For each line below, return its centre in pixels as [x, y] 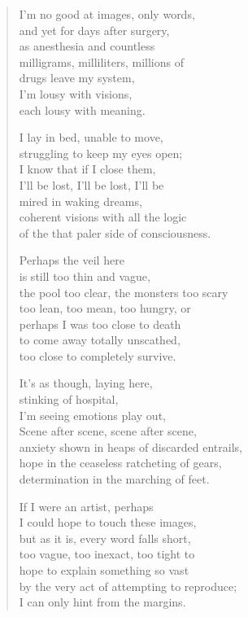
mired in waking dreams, [80, 201]
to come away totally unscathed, [100, 340]
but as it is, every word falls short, [105, 538]
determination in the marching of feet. [114, 479]
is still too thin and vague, [85, 276]
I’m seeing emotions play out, [92, 415]
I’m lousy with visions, [76, 93]
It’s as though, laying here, [86, 383]
